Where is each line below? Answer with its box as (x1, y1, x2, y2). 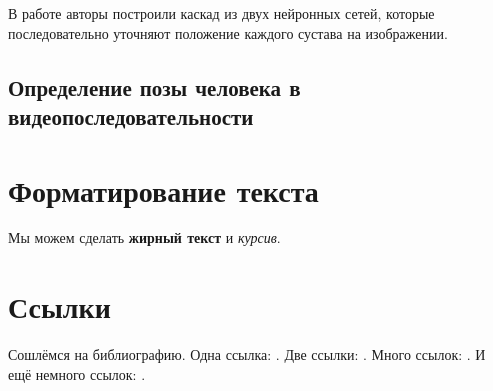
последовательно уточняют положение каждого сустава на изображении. (8, 22, 448, 43)
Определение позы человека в (8, 71, 301, 102)
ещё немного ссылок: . (8, 363, 146, 384)
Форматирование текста (8, 169, 319, 210)
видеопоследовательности (8, 100, 254, 131)
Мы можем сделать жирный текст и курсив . (8, 227, 281, 248)
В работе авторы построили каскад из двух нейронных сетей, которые (8, 3, 435, 23)
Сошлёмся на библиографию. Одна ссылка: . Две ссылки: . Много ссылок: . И (8, 344, 486, 365)
